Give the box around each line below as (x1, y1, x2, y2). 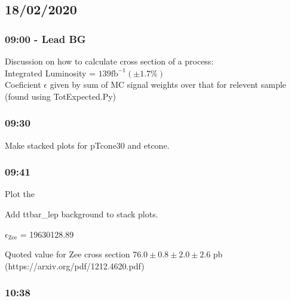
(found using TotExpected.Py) (5, 90, 117, 102)
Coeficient (5, 78, 41, 91)
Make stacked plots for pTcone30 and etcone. (5, 139, 170, 151)
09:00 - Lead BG (5, 31, 86, 46)
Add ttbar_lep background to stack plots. (5, 208, 158, 220)
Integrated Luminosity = (5, 66, 96, 79)
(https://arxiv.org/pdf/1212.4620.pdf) (5, 259, 145, 272)
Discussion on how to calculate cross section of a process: (5, 55, 214, 67)
